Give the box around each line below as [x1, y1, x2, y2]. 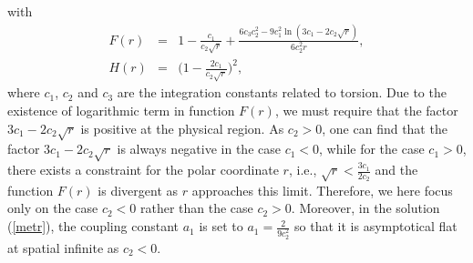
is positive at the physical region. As [80, 118, 284, 137]
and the [375, 160, 418, 179]
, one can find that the [322, 118, 447, 137]
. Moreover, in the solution [291, 198, 440, 217]
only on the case [7, 198, 98, 217]
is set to [199, 217, 243, 236]
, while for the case [319, 139, 425, 158]
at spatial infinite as [7, 238, 119, 257]
